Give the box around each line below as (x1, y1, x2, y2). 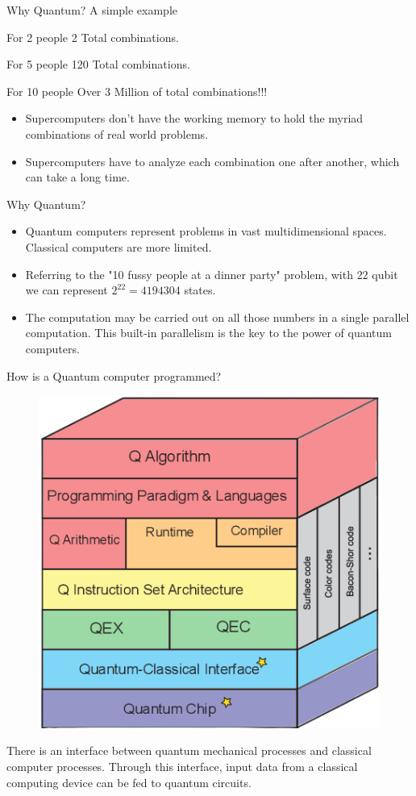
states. (184, 281, 216, 298)
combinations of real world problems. (25, 125, 209, 142)
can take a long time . (25, 169, 130, 185)
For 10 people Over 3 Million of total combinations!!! (6, 82, 268, 99)
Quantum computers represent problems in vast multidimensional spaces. (25, 223, 387, 240)
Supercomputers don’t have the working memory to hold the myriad (25, 110, 364, 127)
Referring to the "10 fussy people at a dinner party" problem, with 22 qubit (25, 265, 398, 282)
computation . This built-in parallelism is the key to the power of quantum (25, 324, 392, 341)
